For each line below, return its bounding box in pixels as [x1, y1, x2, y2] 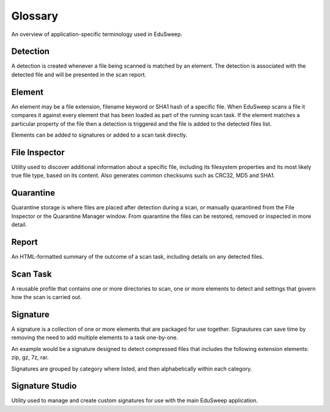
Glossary [11, 9, 59, 23]
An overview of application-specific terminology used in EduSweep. [11, 31, 183, 38]
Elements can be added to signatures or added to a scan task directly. [11, 131, 188, 139]
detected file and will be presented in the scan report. [11, 71, 147, 78]
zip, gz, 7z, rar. [11, 354, 49, 361]
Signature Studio [11, 381, 77, 391]
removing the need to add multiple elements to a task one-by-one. [11, 334, 178, 341]
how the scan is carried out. [11, 294, 82, 301]
